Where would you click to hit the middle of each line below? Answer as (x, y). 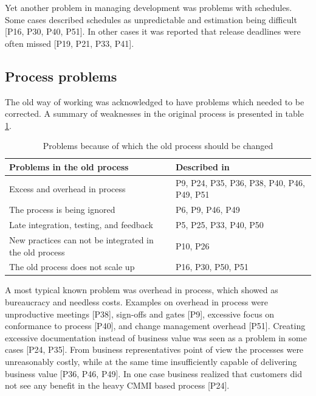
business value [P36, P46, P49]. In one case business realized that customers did (153, 373)
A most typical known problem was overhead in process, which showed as (142, 290)
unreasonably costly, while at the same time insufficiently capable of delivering (151, 362)
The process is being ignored (62, 210)
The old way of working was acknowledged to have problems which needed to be (155, 101)
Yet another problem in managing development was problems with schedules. (149, 7)
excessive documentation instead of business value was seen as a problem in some (156, 337)
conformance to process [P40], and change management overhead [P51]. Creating (155, 326)
